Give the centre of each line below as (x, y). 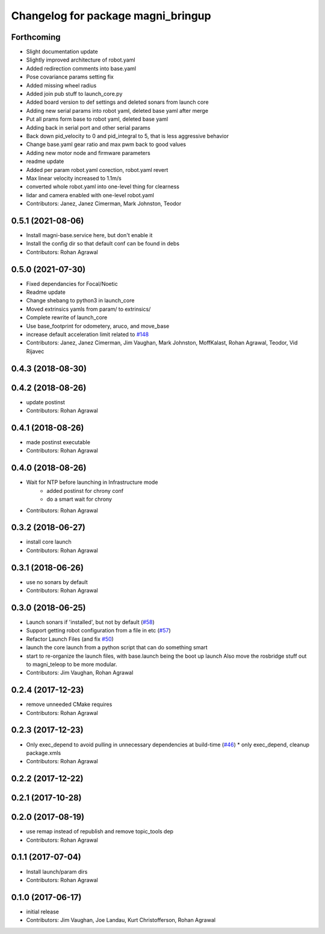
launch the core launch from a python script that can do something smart (117, 647)
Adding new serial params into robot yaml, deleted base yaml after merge (117, 110)
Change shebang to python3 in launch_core (80, 300)
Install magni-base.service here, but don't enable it (89, 235)
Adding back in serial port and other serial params (88, 127)
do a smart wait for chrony (79, 499)
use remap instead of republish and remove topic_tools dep (100, 831)
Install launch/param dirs (57, 871)
